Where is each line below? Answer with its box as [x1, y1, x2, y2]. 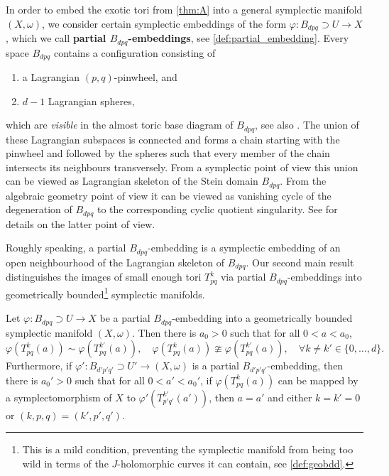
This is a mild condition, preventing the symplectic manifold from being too [22, 442, 354, 457]
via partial [220, 269, 266, 284]
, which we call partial [6, 31, 106, 45]
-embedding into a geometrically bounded [172, 310, 353, 325]
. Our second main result [246, 254, 354, 269]
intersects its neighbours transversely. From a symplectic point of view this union [6, 159, 358, 174]
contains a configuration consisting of [53, 45, 216, 60]
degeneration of [6, 202, 72, 217]
